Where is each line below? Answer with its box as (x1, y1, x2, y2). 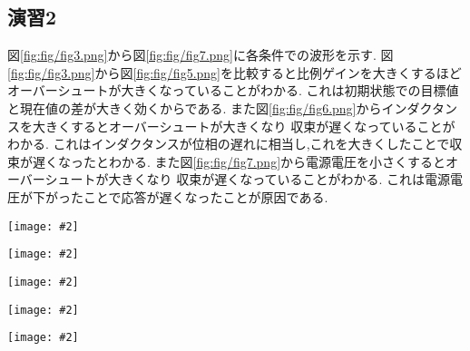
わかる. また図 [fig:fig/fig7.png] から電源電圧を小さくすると (108, 151, 446, 171)
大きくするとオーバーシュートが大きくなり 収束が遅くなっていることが (32, 116, 455, 135)
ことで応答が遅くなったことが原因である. (83, 187, 328, 206)
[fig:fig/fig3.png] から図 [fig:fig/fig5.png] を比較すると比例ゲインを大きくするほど (7, 63, 462, 82)
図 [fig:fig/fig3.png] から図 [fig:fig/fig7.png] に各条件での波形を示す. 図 (7, 45, 394, 64)
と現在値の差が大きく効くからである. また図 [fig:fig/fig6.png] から (7, 98, 382, 117)
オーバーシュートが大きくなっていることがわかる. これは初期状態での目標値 (7, 81, 459, 100)
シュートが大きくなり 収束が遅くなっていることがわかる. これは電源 (44, 170, 451, 189)
